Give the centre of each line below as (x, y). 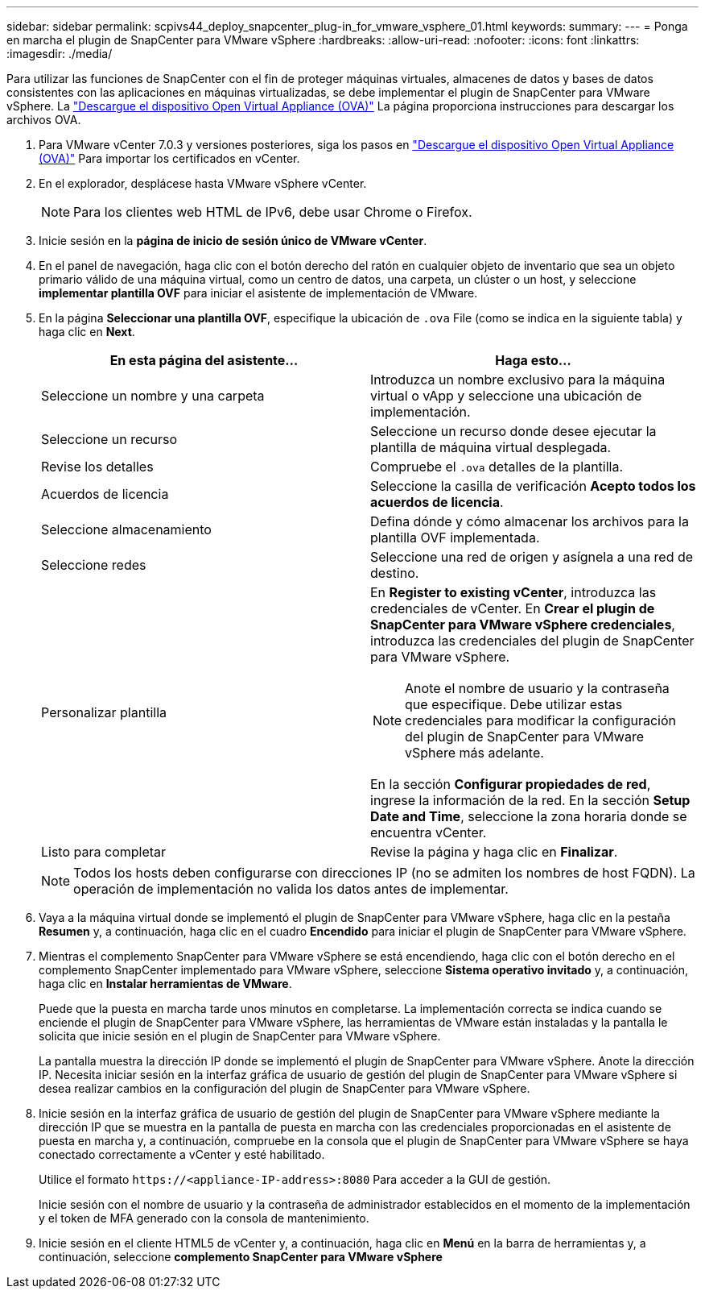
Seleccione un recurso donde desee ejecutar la (513, 431)
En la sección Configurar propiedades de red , (511, 784)
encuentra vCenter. (429, 832)
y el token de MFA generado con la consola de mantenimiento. (204, 1218)
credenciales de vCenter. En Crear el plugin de (513, 608)
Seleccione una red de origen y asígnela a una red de (532, 557)
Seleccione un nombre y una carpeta (153, 396)
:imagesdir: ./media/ (60, 54)
